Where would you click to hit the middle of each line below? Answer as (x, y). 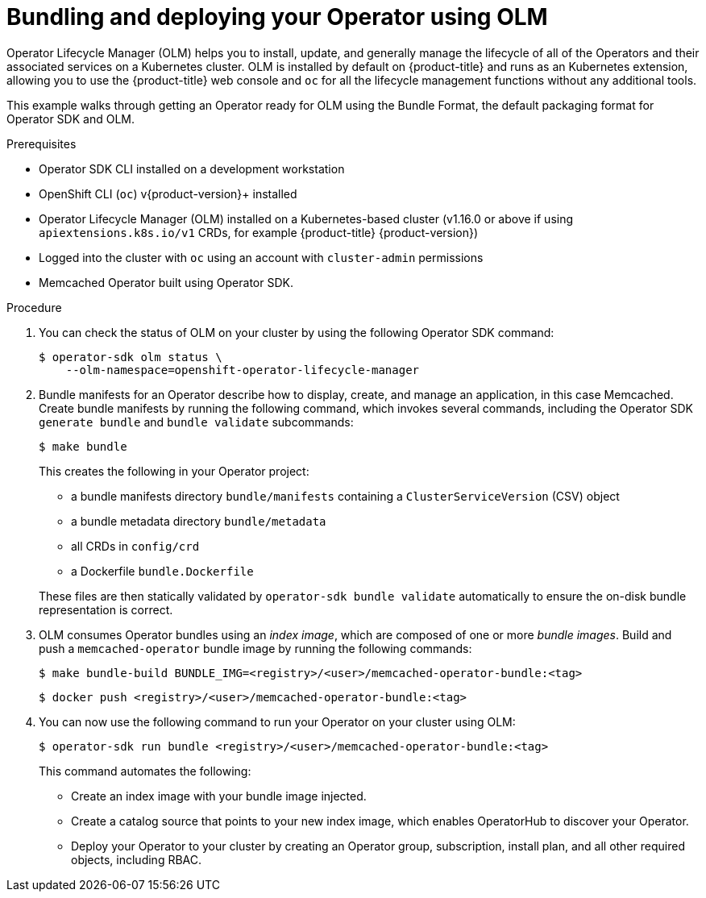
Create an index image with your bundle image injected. (219, 796)
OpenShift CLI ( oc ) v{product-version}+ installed (168, 193)
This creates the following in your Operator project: (174, 471)
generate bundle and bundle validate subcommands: (196, 422)
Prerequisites (42, 143)
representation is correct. (106, 609)
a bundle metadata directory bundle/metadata (199, 521)
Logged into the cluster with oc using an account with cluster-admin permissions (261, 257)
